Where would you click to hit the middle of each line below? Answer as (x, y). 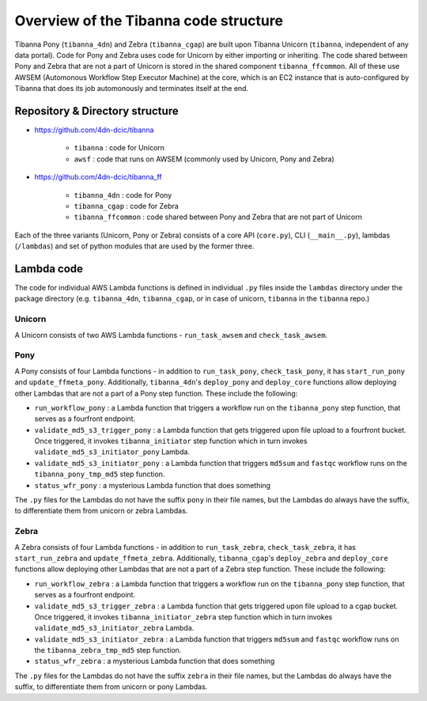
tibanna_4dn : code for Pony (123, 195)
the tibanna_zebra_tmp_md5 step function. (108, 650)
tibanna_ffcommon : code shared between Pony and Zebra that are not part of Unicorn (218, 217)
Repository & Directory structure (96, 111)
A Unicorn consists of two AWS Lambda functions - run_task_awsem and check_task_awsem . (171, 335)
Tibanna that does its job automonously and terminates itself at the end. (132, 89)
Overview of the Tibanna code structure (149, 21)
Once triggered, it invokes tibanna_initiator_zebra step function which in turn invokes (183, 616)
